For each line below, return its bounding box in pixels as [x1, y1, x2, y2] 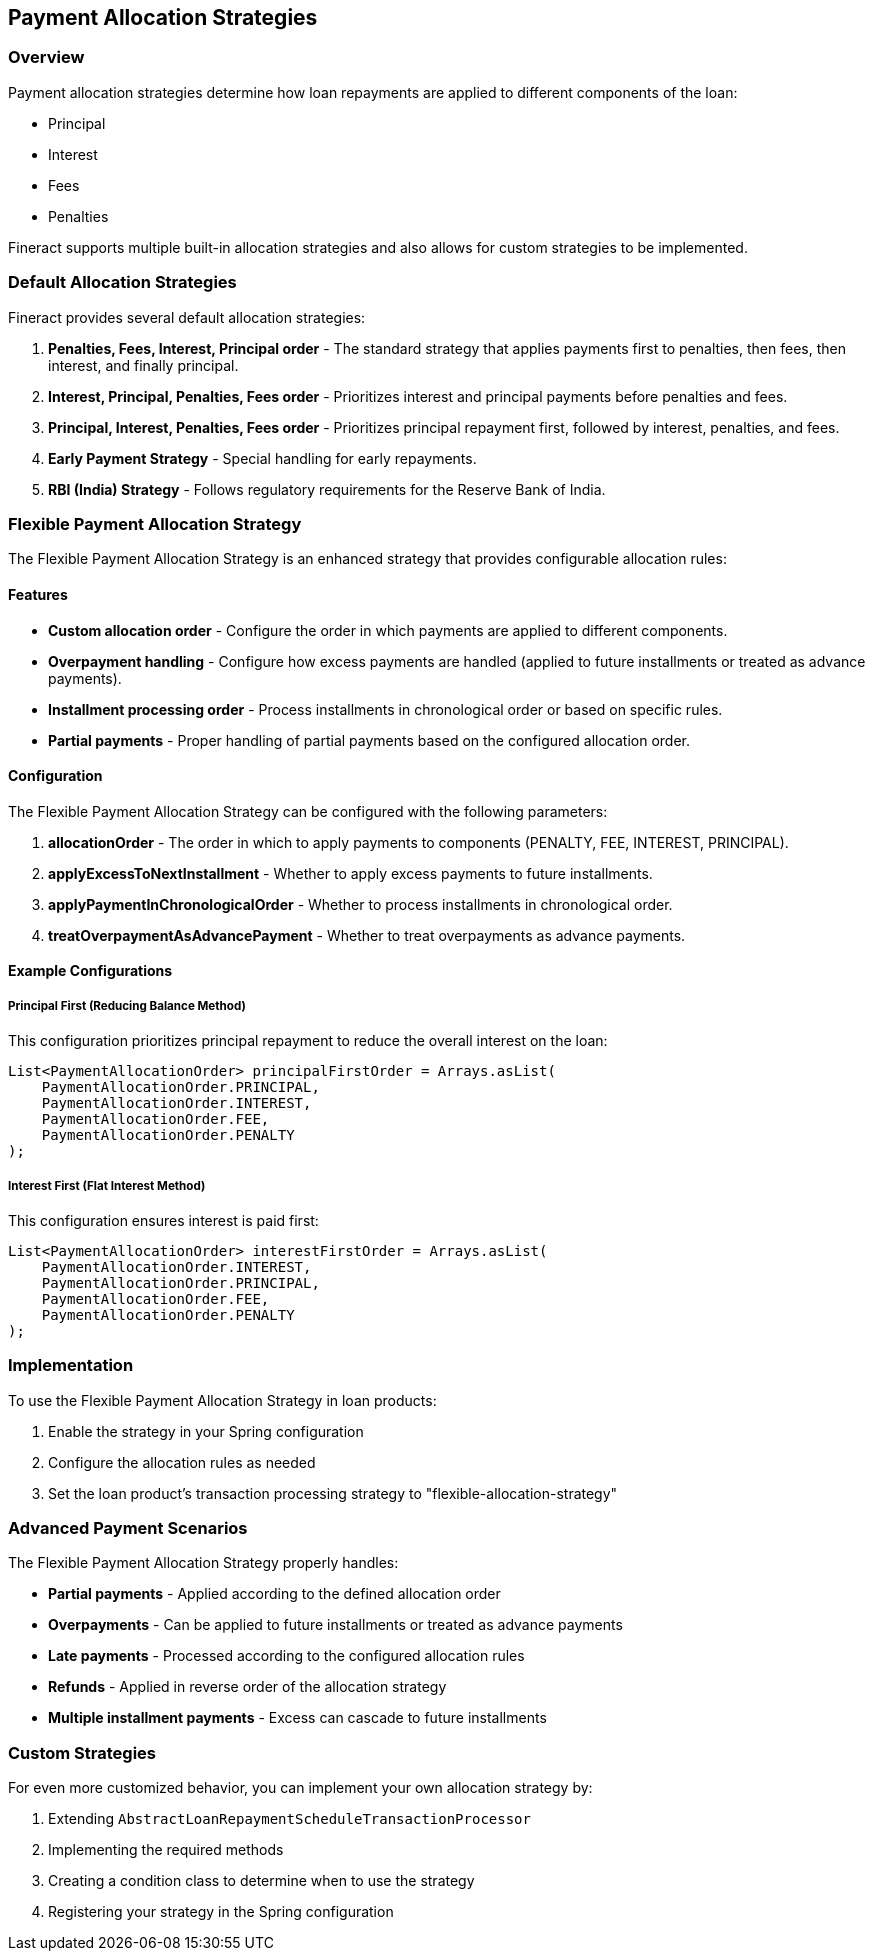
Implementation [8, 1355, 134, 1376]
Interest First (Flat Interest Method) [8, 1178, 206, 1193]
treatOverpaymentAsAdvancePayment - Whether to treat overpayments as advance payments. [48, 926, 686, 944]
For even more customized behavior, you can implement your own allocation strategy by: [8, 1779, 593, 1797]
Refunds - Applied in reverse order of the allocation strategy [48, 1678, 447, 1696]
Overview [8, 47, 85, 68]
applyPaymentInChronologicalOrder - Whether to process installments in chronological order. [48, 895, 673, 913]
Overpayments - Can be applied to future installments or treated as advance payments [48, 1616, 623, 1634]
